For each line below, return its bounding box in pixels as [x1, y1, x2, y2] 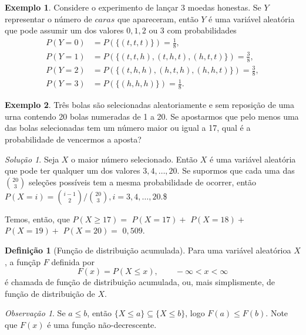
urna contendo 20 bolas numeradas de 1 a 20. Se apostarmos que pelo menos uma [5, 110, 299, 122]
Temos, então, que [5, 212, 70, 225]
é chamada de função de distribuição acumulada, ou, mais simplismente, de [5, 276, 275, 288]
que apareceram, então [117, 12, 199, 25]
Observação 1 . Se [5, 307, 66, 319]
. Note [265, 307, 288, 319]
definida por [51, 255, 95, 268]
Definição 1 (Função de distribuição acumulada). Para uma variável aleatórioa [5, 244, 291, 256]
